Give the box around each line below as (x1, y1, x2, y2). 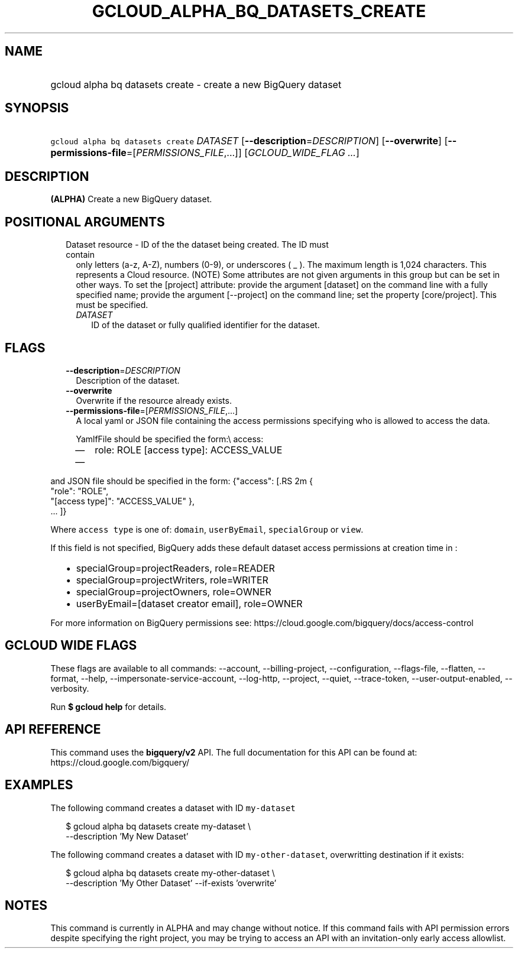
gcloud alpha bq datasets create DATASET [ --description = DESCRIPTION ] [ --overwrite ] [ (50, 135, 448, 147)
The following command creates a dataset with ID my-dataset (50, 802, 296, 813)
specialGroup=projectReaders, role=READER (76, 562, 275, 574)
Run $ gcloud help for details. (50, 701, 167, 712)
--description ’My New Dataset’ (66, 831, 189, 841)
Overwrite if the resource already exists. (76, 395, 232, 406)
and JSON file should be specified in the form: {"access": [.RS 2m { (50, 475, 313, 486)
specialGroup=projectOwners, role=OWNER (76, 585, 271, 598)
